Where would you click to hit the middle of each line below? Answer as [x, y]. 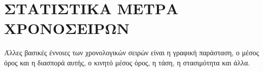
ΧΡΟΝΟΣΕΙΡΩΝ [67, 28]
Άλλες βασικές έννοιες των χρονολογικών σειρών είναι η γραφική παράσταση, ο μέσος [131, 52]
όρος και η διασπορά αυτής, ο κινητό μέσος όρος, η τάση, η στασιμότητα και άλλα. [127, 62]
